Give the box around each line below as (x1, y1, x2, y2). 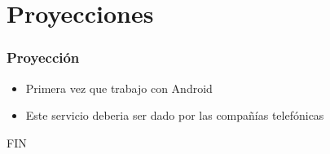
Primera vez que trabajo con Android (25, 79, 213, 96)
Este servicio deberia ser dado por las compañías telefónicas (25, 107, 324, 124)
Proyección (7, 47, 80, 68)
